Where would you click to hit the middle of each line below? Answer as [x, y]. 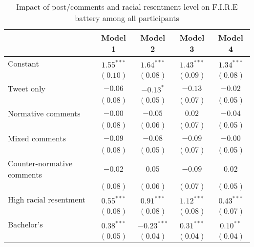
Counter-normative [40, 163]
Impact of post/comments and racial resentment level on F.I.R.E [127, 7]
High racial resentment [47, 199]
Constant [23, 63]
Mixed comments [37, 138]
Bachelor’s [25, 224]
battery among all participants [127, 18]
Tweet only [27, 88]
